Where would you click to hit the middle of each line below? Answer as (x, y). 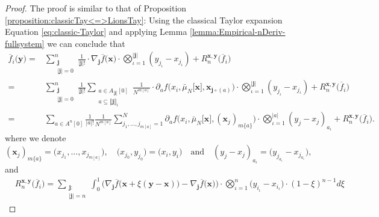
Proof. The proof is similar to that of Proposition (96, 8)
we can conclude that (86, 43)
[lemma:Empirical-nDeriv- (238, 32)
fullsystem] (25, 43)
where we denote (36, 138)
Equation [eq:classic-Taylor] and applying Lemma (96, 32)
